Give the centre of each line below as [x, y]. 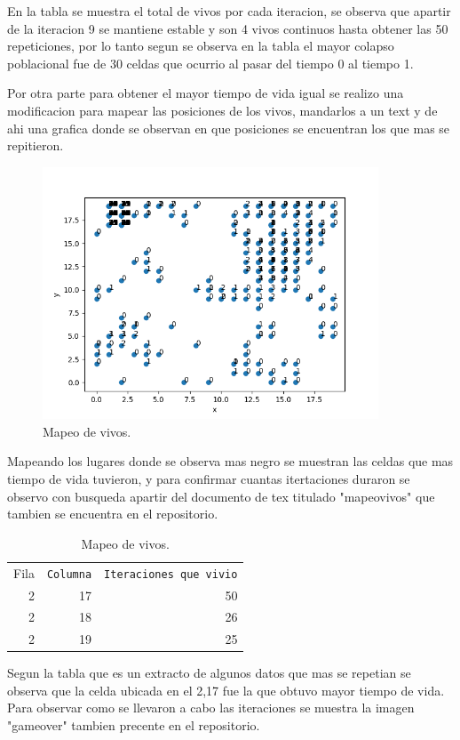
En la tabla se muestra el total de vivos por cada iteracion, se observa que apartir [229, 11]
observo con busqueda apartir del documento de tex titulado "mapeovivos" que [221, 496]
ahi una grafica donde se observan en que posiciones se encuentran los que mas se [229, 128]
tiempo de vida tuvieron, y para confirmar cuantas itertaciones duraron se [209, 478]
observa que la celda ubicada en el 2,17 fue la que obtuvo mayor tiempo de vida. [226, 690]
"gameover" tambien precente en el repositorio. [134, 725]
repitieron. [36, 145]
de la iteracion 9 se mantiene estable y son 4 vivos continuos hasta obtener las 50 [228, 28]
